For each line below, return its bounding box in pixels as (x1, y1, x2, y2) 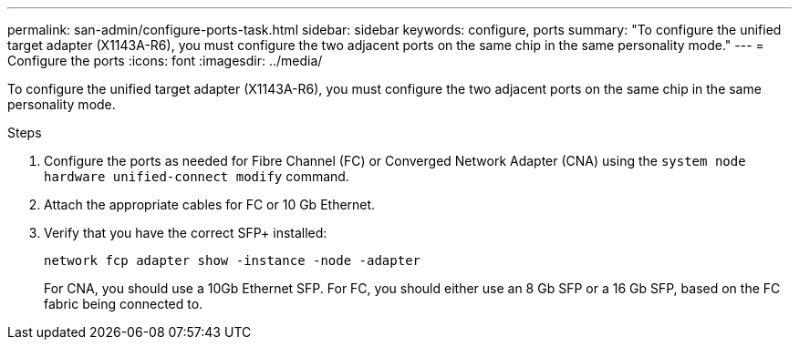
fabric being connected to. (44, 296, 203, 311)
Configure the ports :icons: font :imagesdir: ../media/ (7, 53, 323, 68)
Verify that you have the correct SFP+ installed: (44, 225, 327, 240)
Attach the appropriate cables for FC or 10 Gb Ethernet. (44, 197, 376, 212)
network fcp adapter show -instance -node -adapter (44, 253, 421, 268)
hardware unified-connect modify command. (44, 168, 349, 184)
